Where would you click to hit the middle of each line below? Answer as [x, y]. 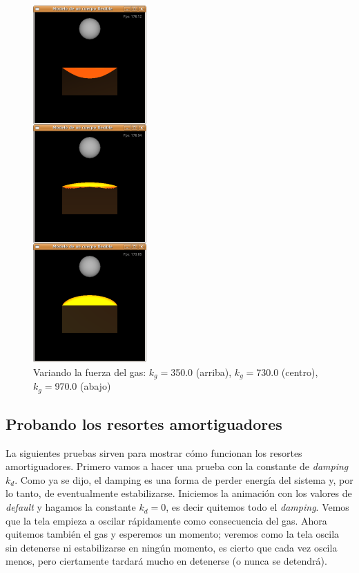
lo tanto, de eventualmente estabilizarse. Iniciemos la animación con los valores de [179, 493]
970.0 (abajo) [83, 386]
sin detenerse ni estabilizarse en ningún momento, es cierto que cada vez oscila [172, 547]
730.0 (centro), [287, 372]
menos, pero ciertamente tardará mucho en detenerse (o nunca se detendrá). [166, 561]
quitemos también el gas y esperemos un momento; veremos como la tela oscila [173, 534]
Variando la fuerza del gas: [90, 372]
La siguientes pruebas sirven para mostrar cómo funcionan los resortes [154, 452]
